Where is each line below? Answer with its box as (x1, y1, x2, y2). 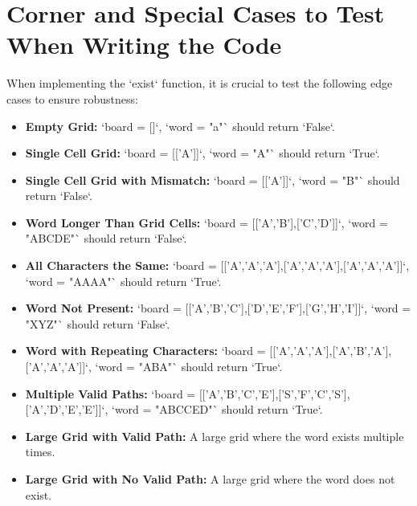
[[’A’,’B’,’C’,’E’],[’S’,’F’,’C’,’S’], (198, 385, 350, 402)
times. (25, 443, 55, 460)
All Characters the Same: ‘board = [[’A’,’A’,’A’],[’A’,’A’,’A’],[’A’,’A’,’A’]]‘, (25, 257, 410, 274)
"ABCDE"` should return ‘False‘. (25, 230, 187, 247)
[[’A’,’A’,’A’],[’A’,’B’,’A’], (269, 342, 392, 359)
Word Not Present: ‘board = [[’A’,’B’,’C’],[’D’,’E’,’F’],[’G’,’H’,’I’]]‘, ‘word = (25, 300, 411, 316)
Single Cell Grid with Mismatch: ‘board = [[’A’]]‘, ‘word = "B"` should (25, 171, 400, 188)
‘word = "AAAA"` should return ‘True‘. (25, 272, 222, 289)
